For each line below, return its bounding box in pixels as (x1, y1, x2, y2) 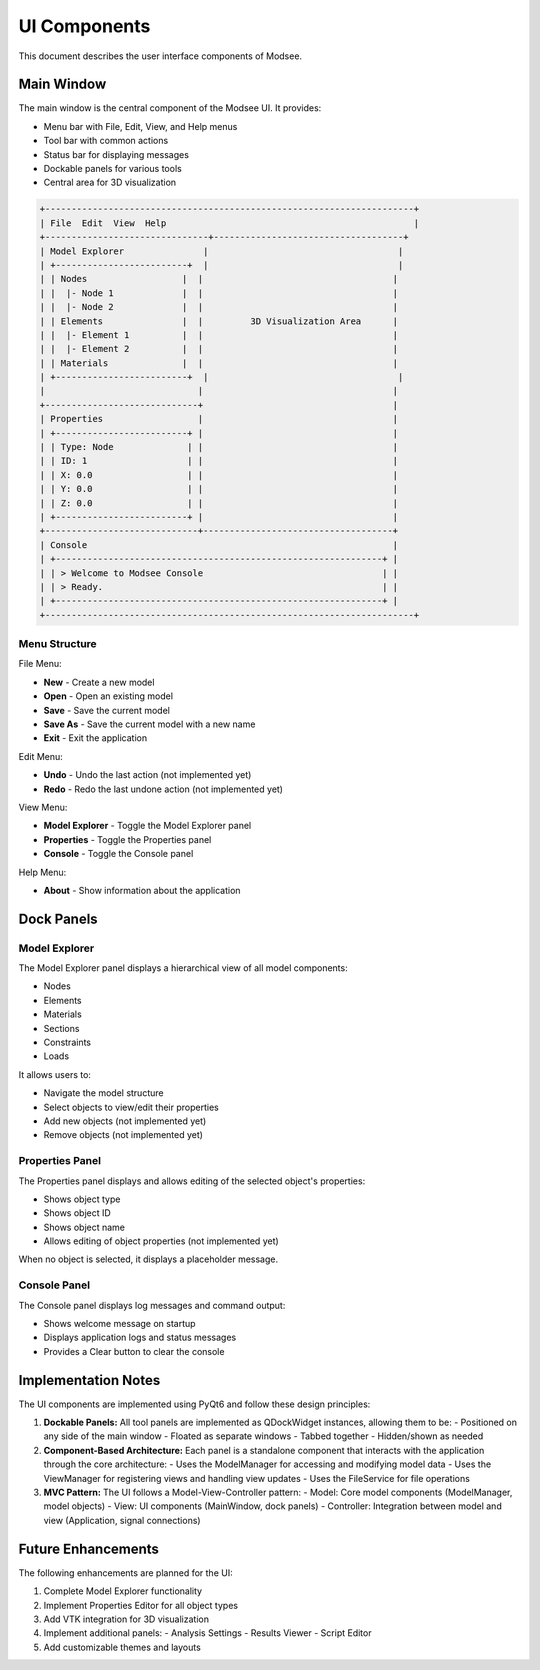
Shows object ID (43, 1207, 112, 1219)
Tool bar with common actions (43, 135, 169, 147)
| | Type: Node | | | (39, 441, 399, 453)
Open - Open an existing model (43, 690, 174, 702)
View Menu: (18, 801, 68, 813)
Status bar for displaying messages (43, 148, 190, 160)
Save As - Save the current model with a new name (43, 718, 256, 730)
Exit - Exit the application (43, 732, 148, 744)
